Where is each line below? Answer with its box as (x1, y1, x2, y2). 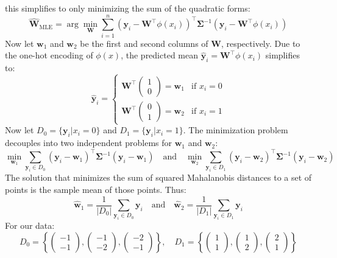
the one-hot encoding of (5, 49, 93, 61)
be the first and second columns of (80, 37, 208, 49)
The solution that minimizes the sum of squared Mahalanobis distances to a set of (5, 171, 312, 184)
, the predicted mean (121, 49, 198, 61)
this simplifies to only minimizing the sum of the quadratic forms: (5, 2, 250, 14)
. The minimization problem (183, 124, 288, 136)
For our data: (5, 219, 55, 232)
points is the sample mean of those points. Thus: (5, 183, 186, 196)
